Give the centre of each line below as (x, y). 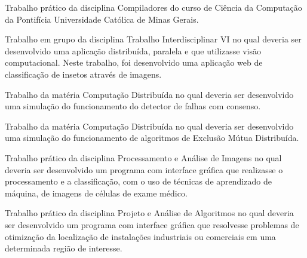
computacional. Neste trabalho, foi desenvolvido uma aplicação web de (134, 62)
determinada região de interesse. (64, 248)
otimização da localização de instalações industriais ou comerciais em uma (140, 236)
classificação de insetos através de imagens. (83, 74)
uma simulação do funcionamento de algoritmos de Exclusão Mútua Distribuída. (152, 138)
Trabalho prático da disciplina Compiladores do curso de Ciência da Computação (153, 7)
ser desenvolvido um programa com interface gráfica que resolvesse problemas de (152, 224)
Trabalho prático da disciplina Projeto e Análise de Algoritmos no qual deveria (149, 213)
